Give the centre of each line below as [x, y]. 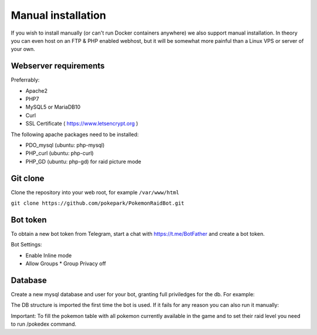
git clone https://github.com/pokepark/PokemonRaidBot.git [98, 203]
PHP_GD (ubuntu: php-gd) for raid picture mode [83, 161]
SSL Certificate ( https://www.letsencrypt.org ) [82, 124]
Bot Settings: [26, 245]
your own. [23, 49]
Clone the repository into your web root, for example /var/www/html [95, 192]
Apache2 [37, 90]
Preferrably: [25, 80]
